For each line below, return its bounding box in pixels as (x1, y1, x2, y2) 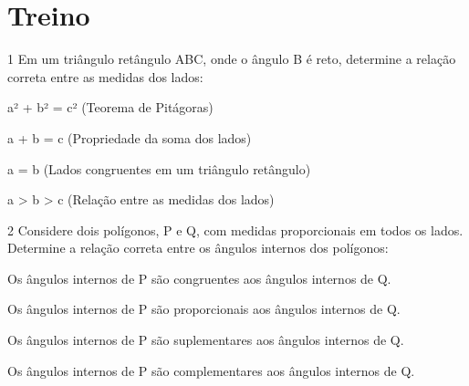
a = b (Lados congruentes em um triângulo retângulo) (7, 159, 311, 178)
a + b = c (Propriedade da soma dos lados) (7, 128, 252, 147)
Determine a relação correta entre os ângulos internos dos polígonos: (7, 238, 389, 257)
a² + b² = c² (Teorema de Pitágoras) (7, 98, 214, 117)
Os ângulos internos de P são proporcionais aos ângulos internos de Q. (7, 299, 401, 318)
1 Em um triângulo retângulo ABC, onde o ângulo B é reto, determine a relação (7, 49, 456, 68)
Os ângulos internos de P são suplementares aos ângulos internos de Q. (7, 330, 404, 349)
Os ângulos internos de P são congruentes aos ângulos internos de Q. (7, 268, 391, 287)
